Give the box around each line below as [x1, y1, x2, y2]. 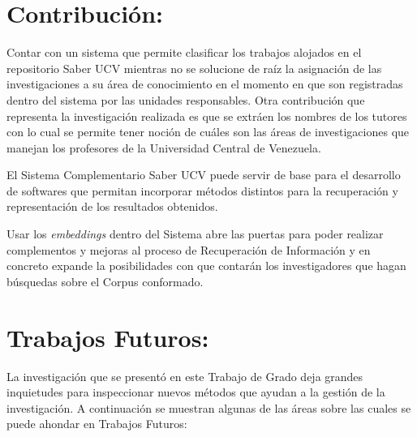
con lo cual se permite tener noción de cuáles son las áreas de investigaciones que [6, 123, 410, 140]
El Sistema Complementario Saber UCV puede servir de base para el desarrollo [6, 166, 401, 183]
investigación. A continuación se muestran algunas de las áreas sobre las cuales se [6, 399, 411, 416]
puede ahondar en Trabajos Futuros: [6, 415, 187, 432]
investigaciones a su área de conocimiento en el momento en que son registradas [6, 75, 403, 92]
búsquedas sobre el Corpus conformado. [6, 272, 204, 289]
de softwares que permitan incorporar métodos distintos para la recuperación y [6, 182, 398, 199]
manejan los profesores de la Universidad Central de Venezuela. [6, 139, 321, 156]
